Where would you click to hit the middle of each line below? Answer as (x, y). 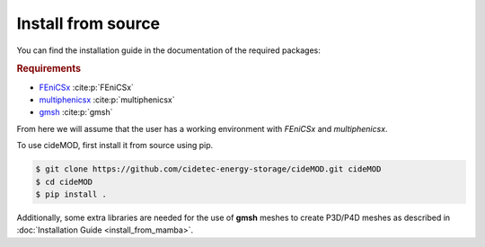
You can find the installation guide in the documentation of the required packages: (168, 50)
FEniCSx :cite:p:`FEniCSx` (87, 87)
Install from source (88, 23)
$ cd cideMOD (64, 181)
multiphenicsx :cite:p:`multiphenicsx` (107, 100)
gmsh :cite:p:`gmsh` (76, 112)
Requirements (48, 69)
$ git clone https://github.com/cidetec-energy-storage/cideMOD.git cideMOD (208, 169)
